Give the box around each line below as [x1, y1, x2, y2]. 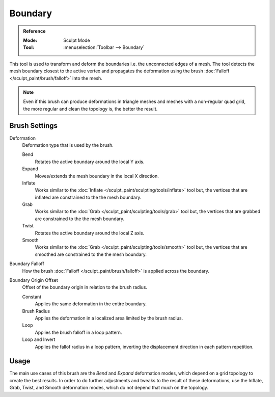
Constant [22, 294, 42, 300]
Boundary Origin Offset [9, 277, 58, 283]
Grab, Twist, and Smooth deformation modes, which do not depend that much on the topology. [9, 385, 209, 391]
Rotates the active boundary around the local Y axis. [35, 158, 145, 165]
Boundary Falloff [9, 260, 44, 267]
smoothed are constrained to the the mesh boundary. [35, 251, 147, 257]
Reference [23, 28, 46, 34]
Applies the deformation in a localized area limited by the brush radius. [35, 315, 183, 321]
